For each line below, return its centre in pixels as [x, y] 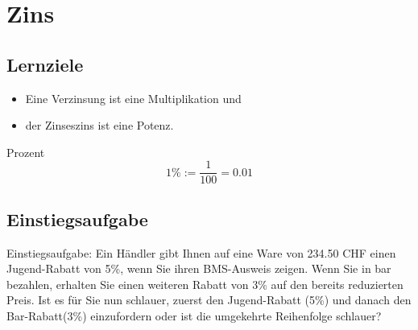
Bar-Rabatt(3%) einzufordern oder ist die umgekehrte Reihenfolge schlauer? [194, 316]
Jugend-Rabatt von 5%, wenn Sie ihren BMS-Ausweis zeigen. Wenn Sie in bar [199, 268]
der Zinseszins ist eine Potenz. [99, 125]
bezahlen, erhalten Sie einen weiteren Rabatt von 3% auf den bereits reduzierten [205, 284]
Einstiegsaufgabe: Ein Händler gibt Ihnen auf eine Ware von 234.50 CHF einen [201, 252]
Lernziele [45, 64]
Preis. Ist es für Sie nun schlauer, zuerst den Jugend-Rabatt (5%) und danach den [209, 300]
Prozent [26, 152]
